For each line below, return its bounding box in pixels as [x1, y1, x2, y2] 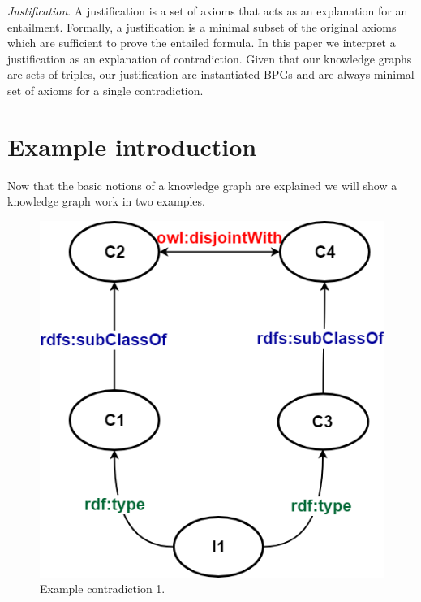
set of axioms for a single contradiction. [7, 81, 204, 98]
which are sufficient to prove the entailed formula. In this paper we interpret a [7, 34, 396, 51]
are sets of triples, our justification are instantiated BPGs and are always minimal [7, 66, 415, 83]
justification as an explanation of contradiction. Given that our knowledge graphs [7, 50, 412, 67]
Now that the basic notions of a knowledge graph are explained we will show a [7, 176, 397, 193]
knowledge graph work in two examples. [7, 193, 205, 210]
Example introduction [7, 129, 257, 162]
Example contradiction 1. [40, 580, 165, 597]
